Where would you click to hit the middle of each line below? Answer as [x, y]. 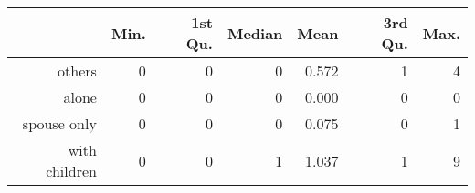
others [77, 71]
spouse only [59, 123]
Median [255, 33]
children [71, 171]
